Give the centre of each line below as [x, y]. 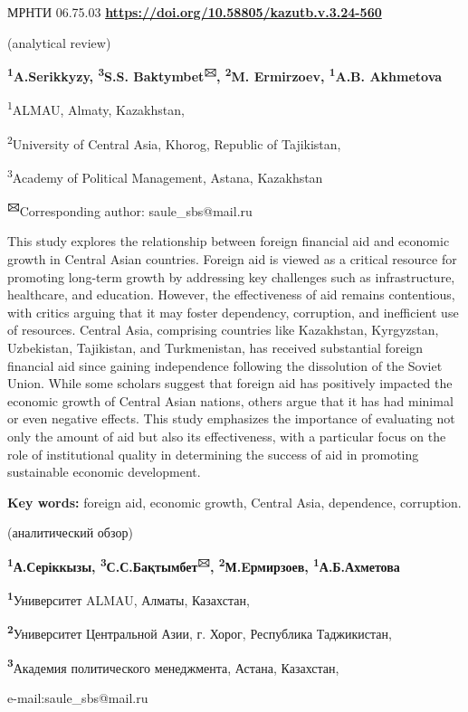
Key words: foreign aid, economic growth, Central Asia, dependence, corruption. [234, 502]
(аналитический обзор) [70, 532]
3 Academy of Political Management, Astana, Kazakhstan [165, 176]
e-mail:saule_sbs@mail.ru [78, 697]
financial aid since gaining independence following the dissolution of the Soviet [225, 365]
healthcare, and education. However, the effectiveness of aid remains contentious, [231, 294]
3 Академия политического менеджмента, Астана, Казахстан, [173, 666]
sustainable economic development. [104, 472]
